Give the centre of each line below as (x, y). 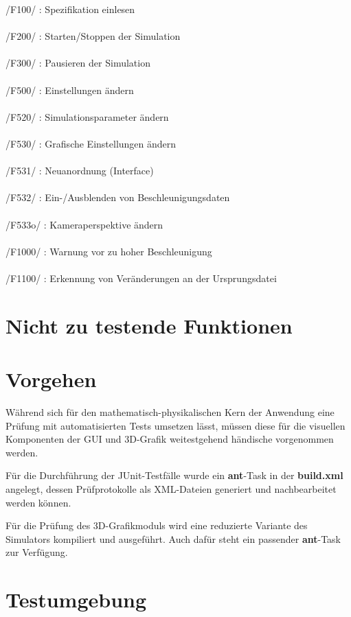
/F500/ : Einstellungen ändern (70, 90)
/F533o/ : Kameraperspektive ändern (84, 224)
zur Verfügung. (37, 552)
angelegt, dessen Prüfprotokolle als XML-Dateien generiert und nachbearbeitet (171, 488)
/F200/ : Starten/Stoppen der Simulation (93, 36)
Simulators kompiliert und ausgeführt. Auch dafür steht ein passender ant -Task (173, 538)
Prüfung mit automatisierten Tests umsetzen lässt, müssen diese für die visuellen (175, 425)
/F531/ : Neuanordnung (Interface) (80, 171)
